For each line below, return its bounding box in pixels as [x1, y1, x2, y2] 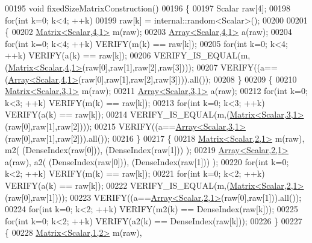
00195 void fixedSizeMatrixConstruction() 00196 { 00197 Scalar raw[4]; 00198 [5, 2, 290, 14]
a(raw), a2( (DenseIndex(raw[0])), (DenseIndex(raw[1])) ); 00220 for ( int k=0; [5, 155, 289, 168]
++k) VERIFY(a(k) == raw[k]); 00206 [5, 49, 151, 62]
